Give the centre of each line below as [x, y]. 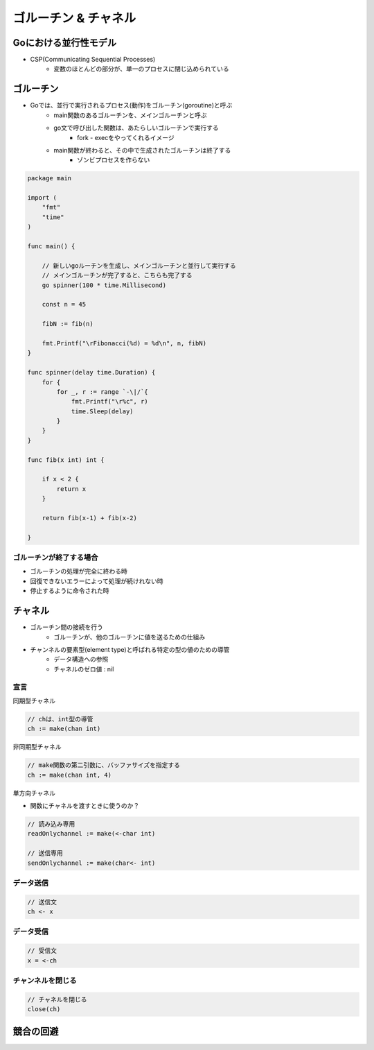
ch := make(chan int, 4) [70, 775]
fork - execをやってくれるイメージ [126, 137]
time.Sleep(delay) [103, 411]
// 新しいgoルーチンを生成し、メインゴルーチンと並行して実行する [139, 266]
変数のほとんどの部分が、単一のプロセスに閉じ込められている [141, 69]
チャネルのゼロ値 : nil [84, 669]
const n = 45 [64, 304]
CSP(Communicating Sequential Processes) [93, 60]
